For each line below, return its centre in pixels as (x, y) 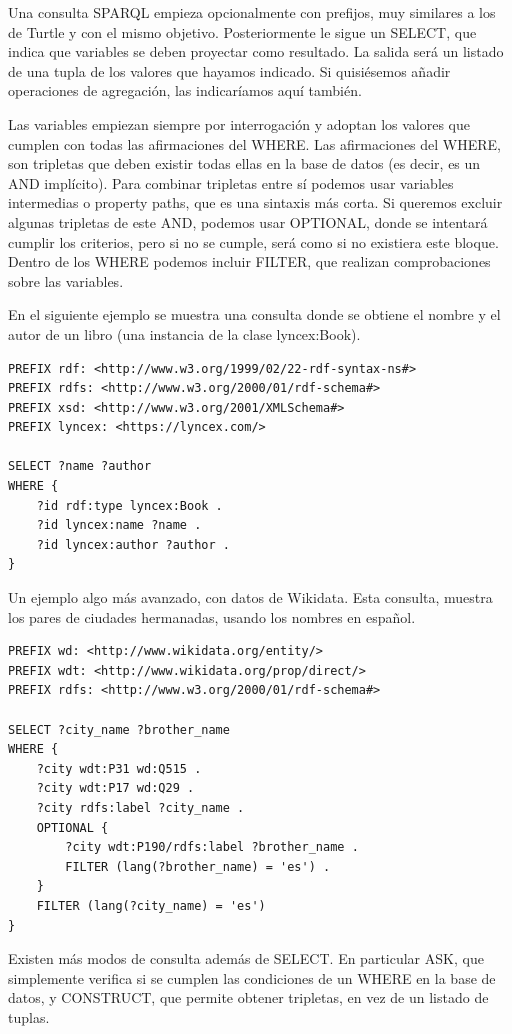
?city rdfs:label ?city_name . (140, 807)
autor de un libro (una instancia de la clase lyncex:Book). (184, 333)
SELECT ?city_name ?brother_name (119, 729)
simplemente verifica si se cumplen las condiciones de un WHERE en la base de (252, 977)
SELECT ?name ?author (80, 466)
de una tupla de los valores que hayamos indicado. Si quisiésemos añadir (229, 70)
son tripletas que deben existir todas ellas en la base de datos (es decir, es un (244, 163)
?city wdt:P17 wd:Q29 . (115, 788)
